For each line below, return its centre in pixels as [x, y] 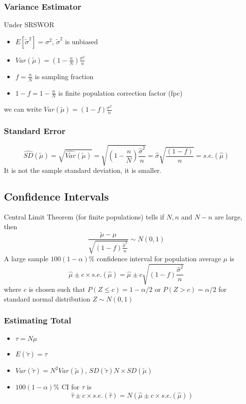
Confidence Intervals [56, 196]
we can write [23, 109]
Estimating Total [38, 320]
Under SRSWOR [29, 25]
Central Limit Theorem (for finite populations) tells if [84, 217]
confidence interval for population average [159, 258]
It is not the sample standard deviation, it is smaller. [83, 170]
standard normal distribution [47, 298]
